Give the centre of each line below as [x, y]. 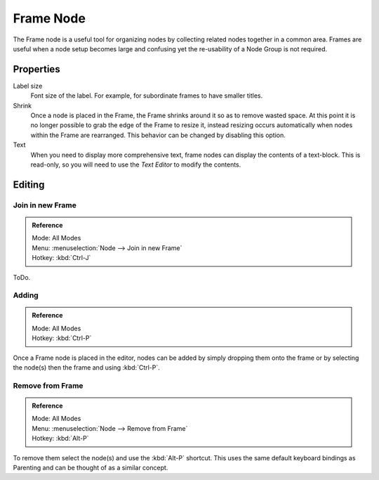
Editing [29, 184]
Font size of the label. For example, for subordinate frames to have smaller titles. [147, 96]
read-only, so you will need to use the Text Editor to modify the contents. [136, 164]
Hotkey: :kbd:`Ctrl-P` [62, 338]
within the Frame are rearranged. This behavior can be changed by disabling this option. [158, 135]
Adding [26, 295]
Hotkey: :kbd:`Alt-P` [60, 439]
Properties [36, 69]
